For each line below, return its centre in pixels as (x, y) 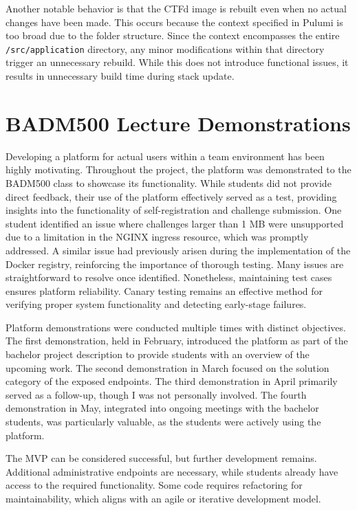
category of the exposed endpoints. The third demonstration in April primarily (172, 381)
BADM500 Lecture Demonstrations (178, 123)
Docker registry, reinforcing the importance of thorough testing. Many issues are (175, 264)
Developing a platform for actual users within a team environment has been (165, 156)
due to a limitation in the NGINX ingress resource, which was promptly (157, 237)
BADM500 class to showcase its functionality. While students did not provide (169, 182)
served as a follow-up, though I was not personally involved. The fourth (156, 394)
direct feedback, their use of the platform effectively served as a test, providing (171, 196)
